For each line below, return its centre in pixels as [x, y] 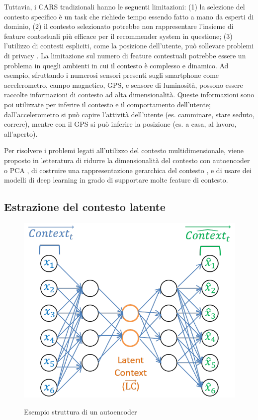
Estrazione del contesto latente [85, 207]
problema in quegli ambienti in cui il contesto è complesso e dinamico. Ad [116, 65]
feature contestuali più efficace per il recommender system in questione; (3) [118, 36]
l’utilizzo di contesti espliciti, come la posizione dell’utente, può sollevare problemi [129, 46]
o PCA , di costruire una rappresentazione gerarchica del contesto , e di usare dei [128, 170]
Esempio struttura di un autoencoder [81, 411]
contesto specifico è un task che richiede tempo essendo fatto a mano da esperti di [129, 16]
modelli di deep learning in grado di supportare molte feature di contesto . [116, 180]
